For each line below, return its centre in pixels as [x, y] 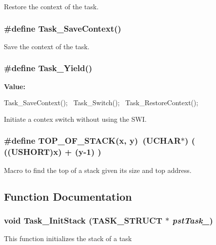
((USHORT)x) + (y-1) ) [53, 152]
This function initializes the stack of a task [68, 238]
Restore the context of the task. [51, 6]
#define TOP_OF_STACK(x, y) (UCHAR [92, 141]
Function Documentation [68, 196]
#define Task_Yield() [48, 68]
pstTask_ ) [193, 220]
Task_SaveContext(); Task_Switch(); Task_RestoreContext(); [101, 103]
